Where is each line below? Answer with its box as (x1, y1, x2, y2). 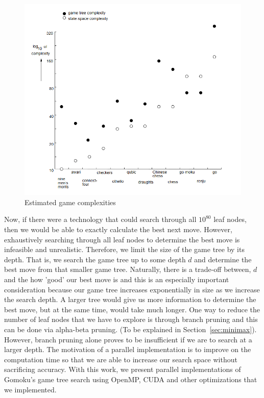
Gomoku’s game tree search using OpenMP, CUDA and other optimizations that (4, 374, 257, 384)
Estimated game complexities (25, 196, 116, 207)
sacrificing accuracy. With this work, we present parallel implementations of (4, 364, 241, 375)
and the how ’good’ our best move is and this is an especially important (4, 274, 229, 285)
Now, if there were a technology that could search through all (4, 214, 197, 225)
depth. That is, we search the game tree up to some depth (4, 254, 186, 264)
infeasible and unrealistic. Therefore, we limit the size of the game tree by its (4, 244, 245, 255)
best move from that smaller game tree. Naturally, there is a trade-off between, (4, 264, 251, 275)
